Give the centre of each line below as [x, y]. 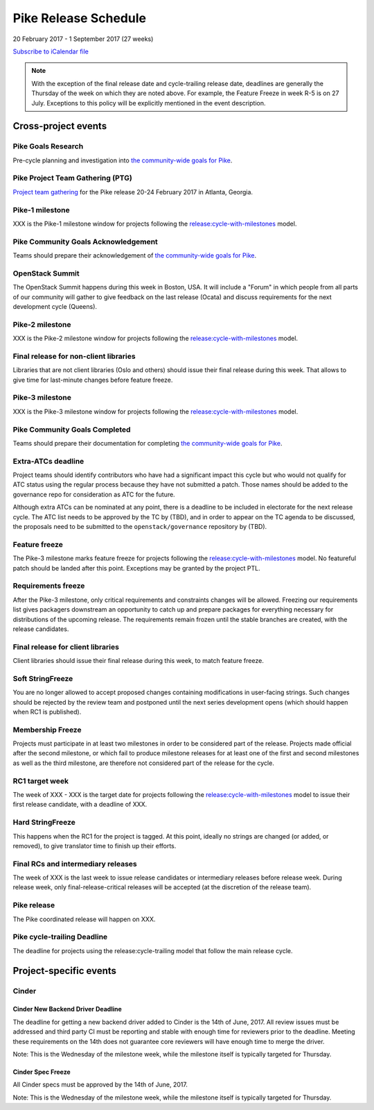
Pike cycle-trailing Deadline [60, 937]
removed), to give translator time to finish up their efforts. [95, 846]
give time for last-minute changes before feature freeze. [93, 380]
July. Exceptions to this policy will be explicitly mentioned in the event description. [149, 103]
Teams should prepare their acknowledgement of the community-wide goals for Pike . [134, 255]
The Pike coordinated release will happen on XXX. [84, 919]
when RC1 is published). [47, 712]
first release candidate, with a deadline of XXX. [80, 805]
